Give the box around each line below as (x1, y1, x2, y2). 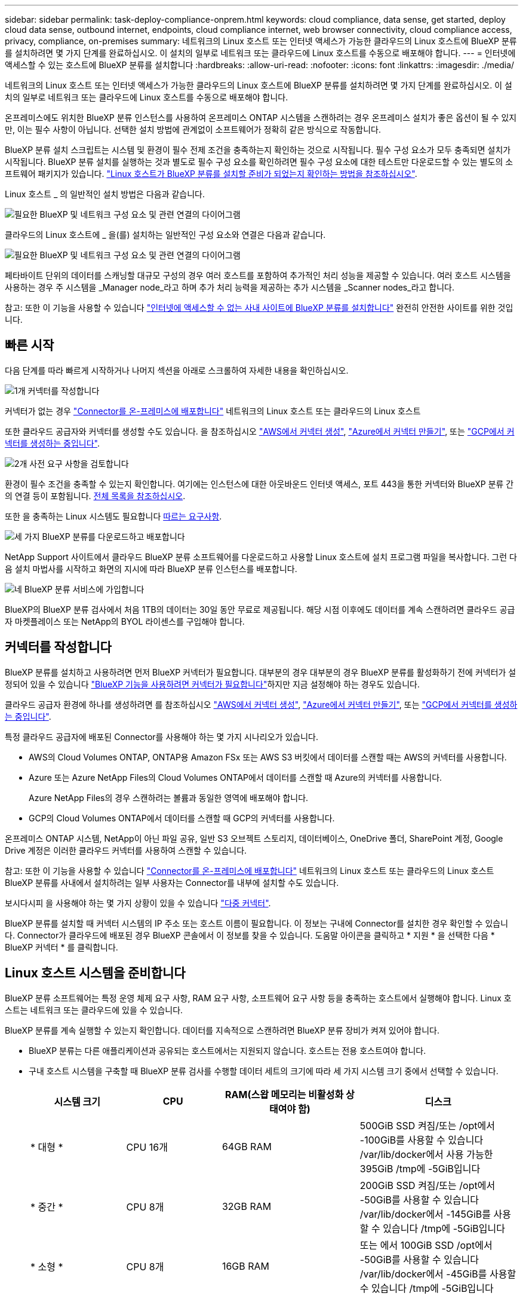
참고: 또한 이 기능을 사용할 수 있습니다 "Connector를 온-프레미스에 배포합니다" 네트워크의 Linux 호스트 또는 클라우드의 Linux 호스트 (5, 865, 494, 876)
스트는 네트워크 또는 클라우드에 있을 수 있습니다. (5, 1004, 183, 1015)
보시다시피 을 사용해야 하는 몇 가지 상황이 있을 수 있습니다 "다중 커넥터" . (5, 897, 271, 908)
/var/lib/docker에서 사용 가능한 (359, 1148, 493, 1160)
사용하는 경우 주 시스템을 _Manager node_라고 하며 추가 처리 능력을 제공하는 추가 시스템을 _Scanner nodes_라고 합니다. (5, 282, 454, 292)
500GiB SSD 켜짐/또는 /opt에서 (359, 1119, 495, 1132)
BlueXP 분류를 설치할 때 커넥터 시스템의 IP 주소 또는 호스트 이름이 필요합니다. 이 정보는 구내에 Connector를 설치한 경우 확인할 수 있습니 (5, 918, 509, 928)
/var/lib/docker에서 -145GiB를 (359, 1208, 491, 1220)
